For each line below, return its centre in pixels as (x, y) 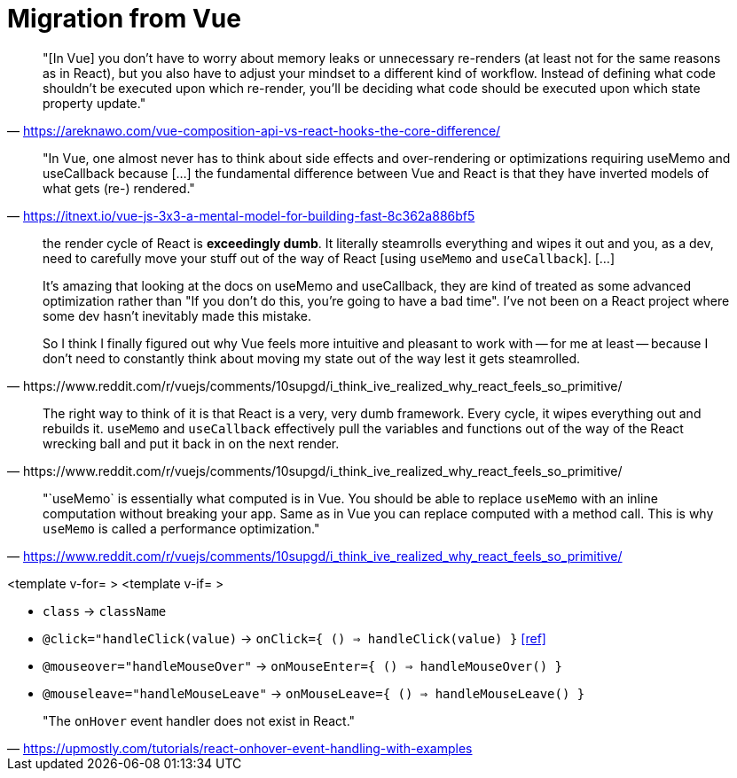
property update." (94, 103)
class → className (105, 611)
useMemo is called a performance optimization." (181, 528)
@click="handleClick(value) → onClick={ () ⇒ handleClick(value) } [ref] (294, 638)
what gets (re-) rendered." (119, 188)
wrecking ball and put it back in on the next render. (191, 443)
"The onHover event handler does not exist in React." (199, 720)
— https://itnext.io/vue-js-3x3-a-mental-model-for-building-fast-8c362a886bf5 (241, 215)
